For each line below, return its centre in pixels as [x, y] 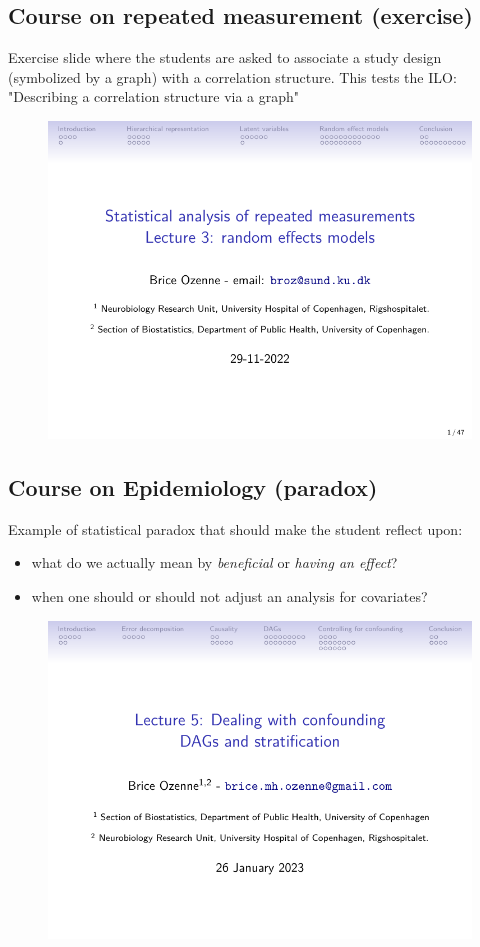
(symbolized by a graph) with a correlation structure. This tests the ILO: [232, 76]
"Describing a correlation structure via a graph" [154, 96]
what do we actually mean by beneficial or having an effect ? [214, 562]
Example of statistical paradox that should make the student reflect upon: [235, 528]
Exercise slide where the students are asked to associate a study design [225, 57]
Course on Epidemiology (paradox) [193, 486]
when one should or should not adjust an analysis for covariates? [229, 595]
